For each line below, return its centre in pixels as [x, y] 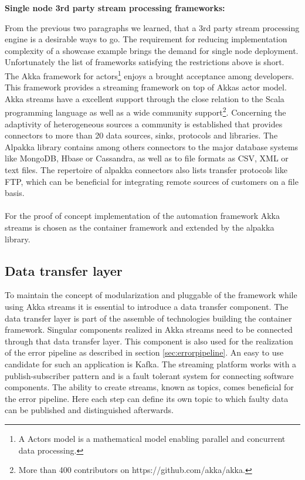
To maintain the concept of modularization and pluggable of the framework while [151, 295]
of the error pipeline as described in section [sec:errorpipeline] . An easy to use [144, 352]
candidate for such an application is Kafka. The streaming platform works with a [151, 364]
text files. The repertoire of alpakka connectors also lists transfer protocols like [146, 170]
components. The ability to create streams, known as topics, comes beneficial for [149, 387]
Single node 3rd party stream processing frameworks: [115, 8]
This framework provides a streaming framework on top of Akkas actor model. [146, 87]
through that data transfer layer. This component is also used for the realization [149, 341]
